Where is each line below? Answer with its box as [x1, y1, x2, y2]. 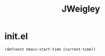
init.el [4, 31, 28, 42]
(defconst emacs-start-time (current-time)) [4, 47, 96, 52]
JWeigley [61, 3, 100, 15]
